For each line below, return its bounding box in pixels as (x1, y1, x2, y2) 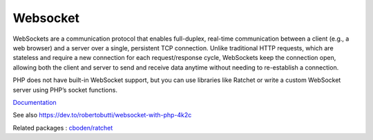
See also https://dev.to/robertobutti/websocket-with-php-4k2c (12, 111, 192, 119)
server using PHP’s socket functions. (12, 86, 117, 94)
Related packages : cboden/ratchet (12, 123, 113, 132)
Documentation (12, 98, 57, 106)
